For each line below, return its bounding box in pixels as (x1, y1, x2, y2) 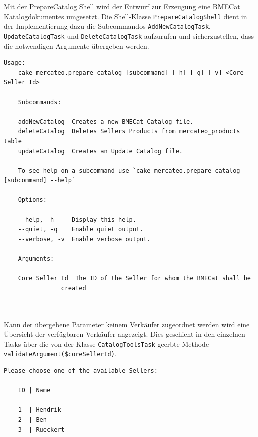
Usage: (4, 59, 25, 67)
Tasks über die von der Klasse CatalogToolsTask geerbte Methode (4, 338, 209, 349)
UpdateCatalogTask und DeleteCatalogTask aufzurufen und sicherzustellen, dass (4, 30, 254, 41)
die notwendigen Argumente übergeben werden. (4, 40, 149, 51)
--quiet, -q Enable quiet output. (18, 226, 144, 233)
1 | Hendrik (18, 406, 61, 414)
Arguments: (18, 255, 54, 263)
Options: (18, 196, 47, 204)
